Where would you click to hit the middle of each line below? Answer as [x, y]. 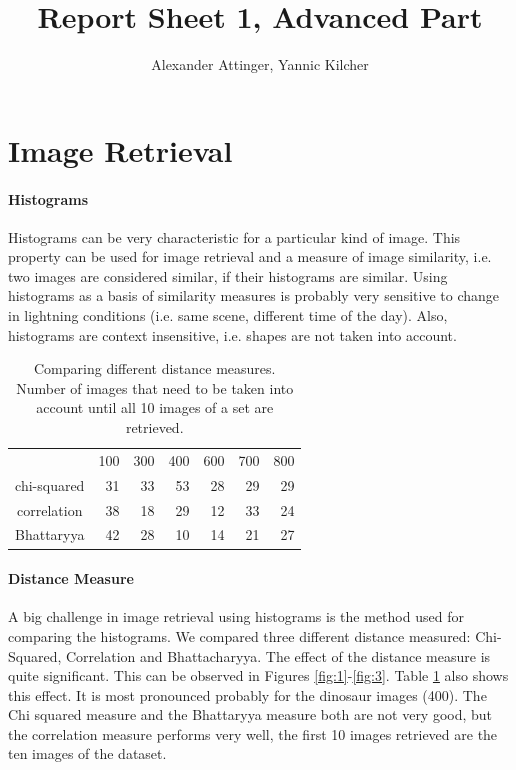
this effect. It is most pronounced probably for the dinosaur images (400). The [247, 694]
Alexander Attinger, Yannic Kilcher [260, 64]
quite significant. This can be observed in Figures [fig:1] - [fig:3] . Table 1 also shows [258, 675]
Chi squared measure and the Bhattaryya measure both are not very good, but [250, 714]
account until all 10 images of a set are [155, 407]
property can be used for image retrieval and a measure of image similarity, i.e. [250, 256]
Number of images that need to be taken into [155, 387]
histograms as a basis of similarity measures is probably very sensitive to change [253, 295]
